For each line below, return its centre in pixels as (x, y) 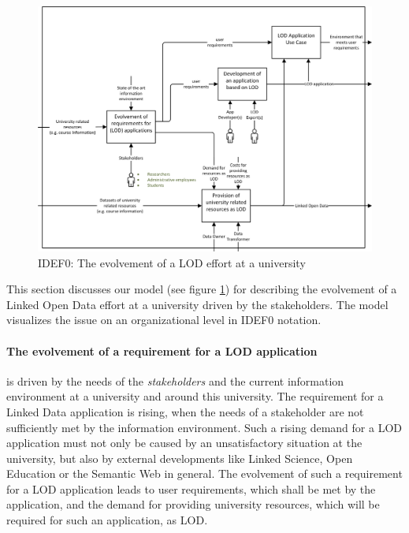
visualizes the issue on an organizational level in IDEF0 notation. (164, 320)
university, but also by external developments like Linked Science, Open (180, 458)
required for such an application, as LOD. (107, 520)
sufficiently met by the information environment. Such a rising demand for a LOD (204, 427)
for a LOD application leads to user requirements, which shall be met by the (191, 488)
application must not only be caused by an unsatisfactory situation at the (184, 443)
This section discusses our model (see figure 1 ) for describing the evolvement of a (202, 289)
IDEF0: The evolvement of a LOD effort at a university (172, 262)
